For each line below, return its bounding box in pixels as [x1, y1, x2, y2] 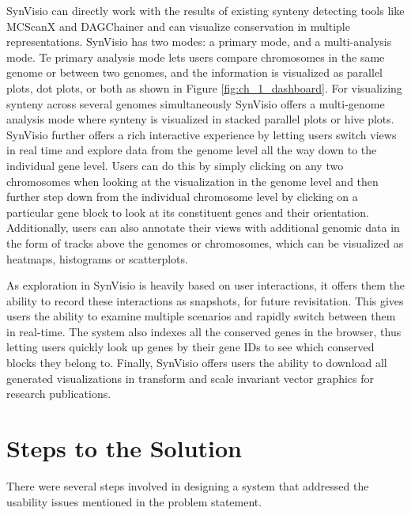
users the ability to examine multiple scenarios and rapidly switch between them [6, 308, 396, 324]
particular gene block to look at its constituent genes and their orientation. [6, 203, 369, 220]
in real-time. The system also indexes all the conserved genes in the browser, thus [6, 323, 402, 339]
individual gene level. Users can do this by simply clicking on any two [6, 157, 344, 173]
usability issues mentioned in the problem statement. [6, 493, 262, 509]
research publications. [6, 385, 111, 402]
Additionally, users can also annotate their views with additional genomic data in [6, 219, 400, 236]
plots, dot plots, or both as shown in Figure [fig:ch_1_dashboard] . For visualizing [6, 79, 402, 96]
